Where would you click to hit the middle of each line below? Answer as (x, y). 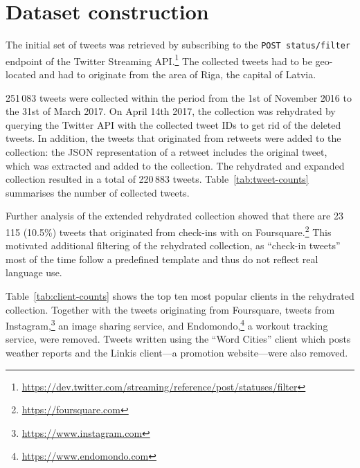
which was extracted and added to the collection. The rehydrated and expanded (175, 165)
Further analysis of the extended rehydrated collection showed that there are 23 (174, 216)
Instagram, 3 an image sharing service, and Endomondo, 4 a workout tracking (167, 324)
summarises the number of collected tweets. (98, 192)
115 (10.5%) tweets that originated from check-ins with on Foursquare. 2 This (169, 231)
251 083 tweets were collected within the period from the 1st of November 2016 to (179, 97)
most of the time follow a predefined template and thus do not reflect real (162, 259)
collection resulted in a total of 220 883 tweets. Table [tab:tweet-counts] (157, 179)
